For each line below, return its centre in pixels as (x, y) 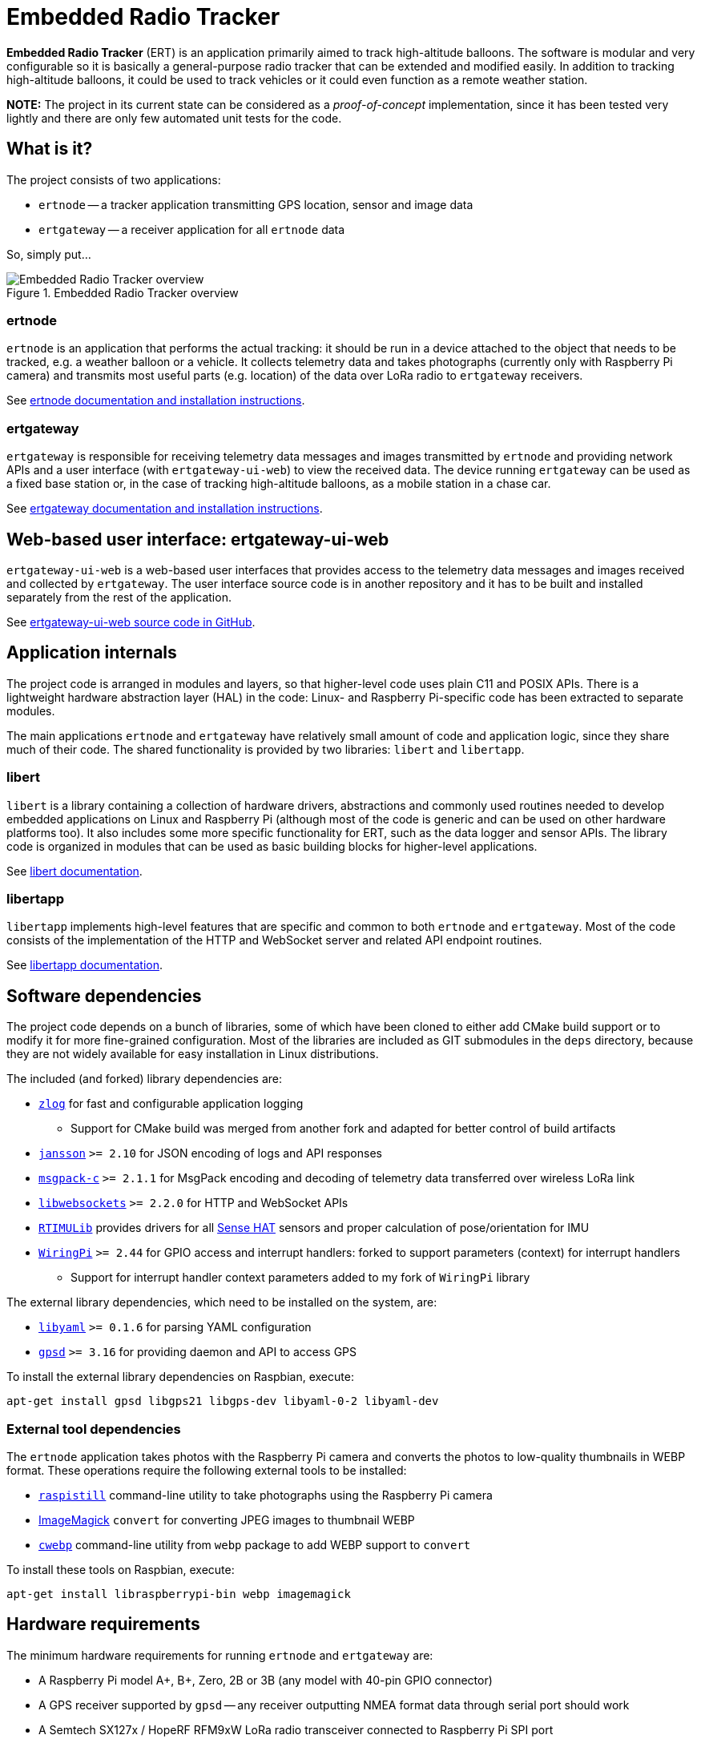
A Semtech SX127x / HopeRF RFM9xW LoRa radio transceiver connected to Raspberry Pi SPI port (296, 1729)
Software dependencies (104, 996)
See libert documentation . (75, 871)
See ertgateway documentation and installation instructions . (165, 509)
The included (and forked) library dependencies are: (145, 1079)
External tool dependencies (94, 1429)
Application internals (92, 653)
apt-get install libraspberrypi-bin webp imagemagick (179, 1594)
